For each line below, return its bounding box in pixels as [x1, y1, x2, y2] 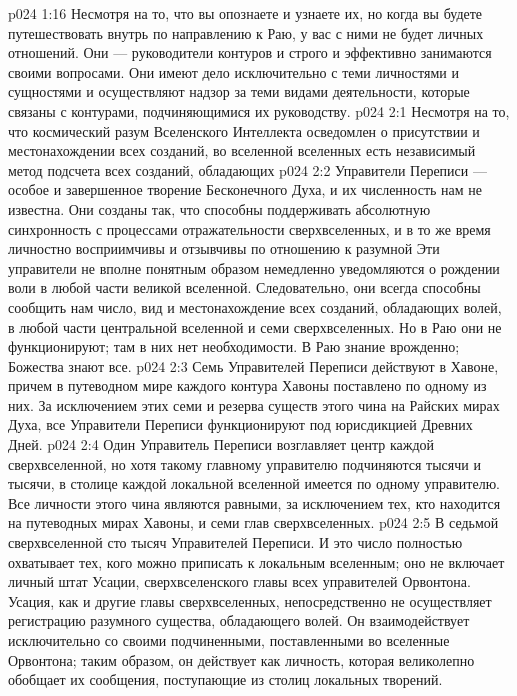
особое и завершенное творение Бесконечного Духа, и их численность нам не [8, 179, 482, 200]
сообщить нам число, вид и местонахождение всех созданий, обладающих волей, [8, 296, 502, 317]
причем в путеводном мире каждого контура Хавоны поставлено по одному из [8, 375, 487, 396]
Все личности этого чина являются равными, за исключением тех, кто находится [8, 492, 501, 513]
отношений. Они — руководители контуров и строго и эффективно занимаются [8, 42, 492, 63]
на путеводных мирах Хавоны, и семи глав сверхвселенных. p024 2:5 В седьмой [8, 512, 499, 533]
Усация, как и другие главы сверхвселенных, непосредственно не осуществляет [8, 590, 492, 611]
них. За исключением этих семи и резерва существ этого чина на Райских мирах [8, 394, 500, 415]
